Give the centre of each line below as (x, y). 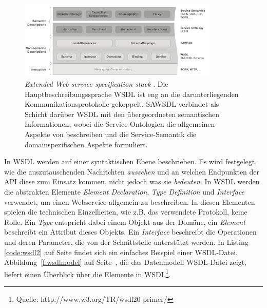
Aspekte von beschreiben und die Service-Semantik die (111, 134)
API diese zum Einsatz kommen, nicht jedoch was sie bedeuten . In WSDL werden (132, 181)
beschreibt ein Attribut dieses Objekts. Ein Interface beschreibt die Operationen (130, 232)
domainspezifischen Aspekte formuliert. (86, 144)
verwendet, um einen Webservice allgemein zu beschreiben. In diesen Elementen (130, 201)
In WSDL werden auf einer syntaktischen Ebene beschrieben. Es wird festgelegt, (131, 161)
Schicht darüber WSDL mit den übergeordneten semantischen (122, 114)
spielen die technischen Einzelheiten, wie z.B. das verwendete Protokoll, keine (126, 212)
